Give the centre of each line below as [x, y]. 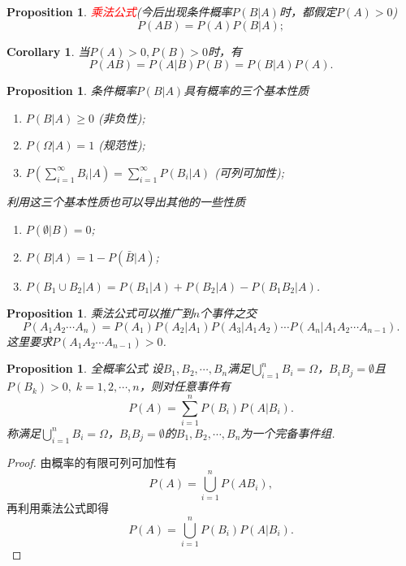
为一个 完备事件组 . [288, 432]
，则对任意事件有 [185, 386]
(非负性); [121, 117]
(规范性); [122, 145]
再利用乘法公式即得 [58, 508]
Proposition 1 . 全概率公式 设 [85, 368]
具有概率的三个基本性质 [246, 91]
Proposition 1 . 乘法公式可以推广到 [100, 313]
